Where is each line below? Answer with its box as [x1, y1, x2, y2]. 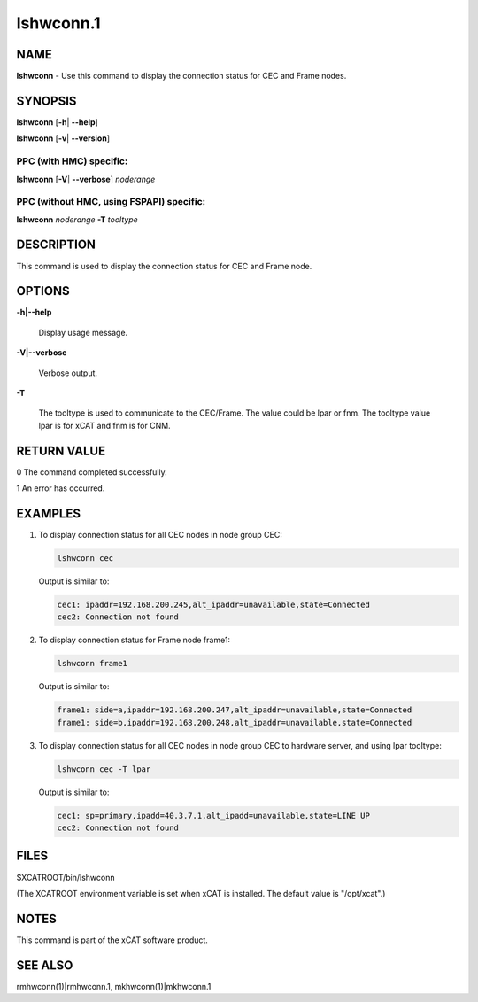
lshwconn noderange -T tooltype [16, 214, 139, 225]
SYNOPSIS [16, 93, 77, 108]
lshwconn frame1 [57, 658, 128, 669]
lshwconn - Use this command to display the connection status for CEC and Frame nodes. [16, 71, 347, 82]
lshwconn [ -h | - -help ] [16, 116, 99, 128]
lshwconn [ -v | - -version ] [16, 133, 111, 144]
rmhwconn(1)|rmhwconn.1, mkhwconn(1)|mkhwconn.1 [16, 981, 212, 991]
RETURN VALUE [16, 443, 106, 458]
